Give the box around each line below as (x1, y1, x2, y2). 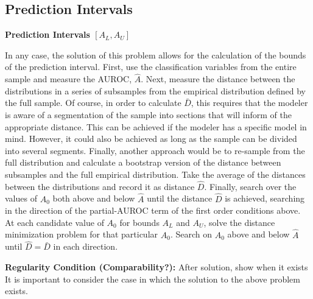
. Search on (170, 228, 212, 241)
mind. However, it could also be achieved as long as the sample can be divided (5, 132, 297, 145)
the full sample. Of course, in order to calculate (5, 96, 181, 109)
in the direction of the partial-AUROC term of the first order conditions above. (5, 204, 301, 217)
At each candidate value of (5, 216, 104, 228)
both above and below (52, 192, 135, 205)
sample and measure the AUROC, (5, 72, 132, 85)
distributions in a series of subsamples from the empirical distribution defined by (5, 84, 306, 97)
